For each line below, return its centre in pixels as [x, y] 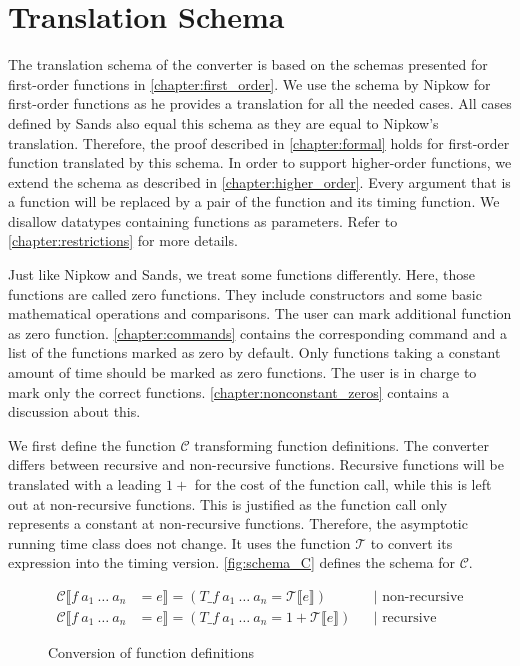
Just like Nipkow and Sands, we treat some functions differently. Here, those [241, 274]
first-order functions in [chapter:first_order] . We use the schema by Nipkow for [249, 83]
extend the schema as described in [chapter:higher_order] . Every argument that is [259, 181]
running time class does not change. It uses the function [179, 542]
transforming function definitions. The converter [341, 444]
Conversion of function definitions [151, 652]
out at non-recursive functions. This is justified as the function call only [228, 503]
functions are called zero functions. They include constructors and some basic [245, 293]
